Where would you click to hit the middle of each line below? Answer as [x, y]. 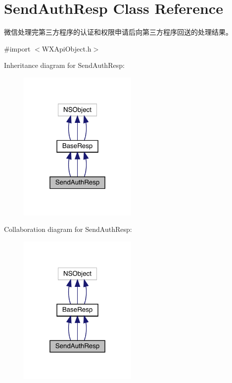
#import [17, 48]
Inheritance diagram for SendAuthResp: [64, 65]
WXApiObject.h [67, 48]
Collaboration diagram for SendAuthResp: [68, 229]
